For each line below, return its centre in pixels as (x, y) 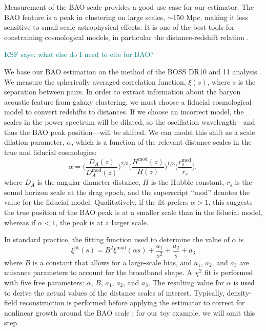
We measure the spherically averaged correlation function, (95, 81)
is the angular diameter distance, (89, 182)
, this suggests (230, 202)
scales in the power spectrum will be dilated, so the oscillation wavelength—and (130, 121)
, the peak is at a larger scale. (102, 222)
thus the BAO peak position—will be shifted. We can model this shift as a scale (130, 132)
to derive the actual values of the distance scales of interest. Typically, (114, 292)
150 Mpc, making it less (210, 17)
